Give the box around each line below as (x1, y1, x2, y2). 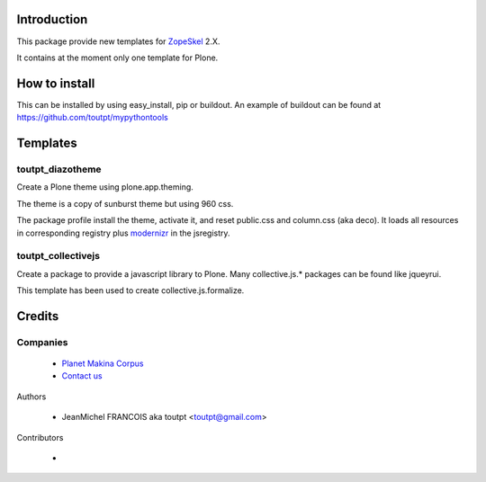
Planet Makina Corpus (61, 358, 144, 369)
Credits (16, 308, 59, 324)
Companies (16, 335, 68, 348)
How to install (16, 76, 95, 91)
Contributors (16, 432, 64, 442)
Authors (16, 391, 47, 402)
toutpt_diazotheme (16, 163, 103, 175)
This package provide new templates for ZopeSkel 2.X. (16, 36, 220, 47)
